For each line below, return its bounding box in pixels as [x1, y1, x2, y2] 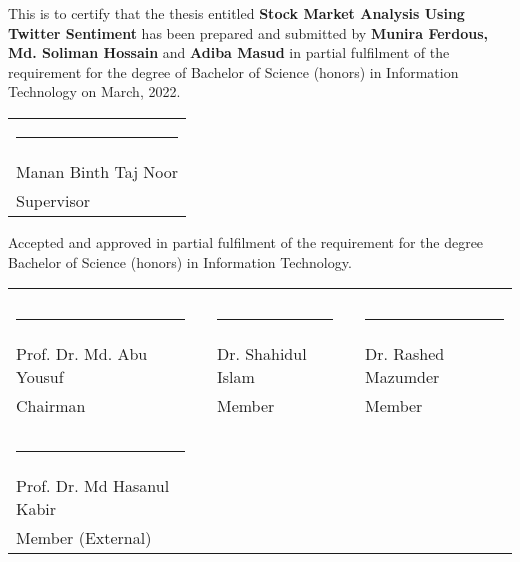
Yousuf [16, 365, 64, 389]
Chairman [16, 394, 86, 418]
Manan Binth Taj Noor [16, 159, 179, 183]
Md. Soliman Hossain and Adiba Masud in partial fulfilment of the [8, 42, 450, 63]
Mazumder [365, 365, 440, 389]
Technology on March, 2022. [8, 81, 181, 102]
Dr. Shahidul [216, 342, 307, 366]
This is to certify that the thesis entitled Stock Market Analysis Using [8, 3, 465, 23]
